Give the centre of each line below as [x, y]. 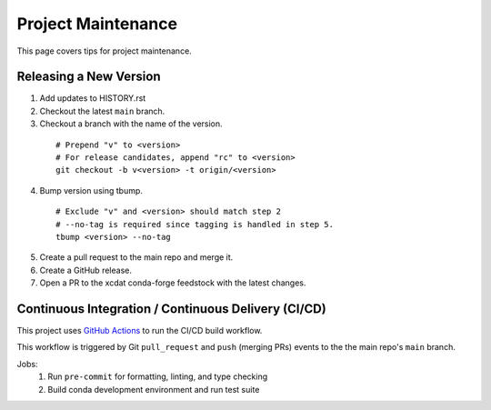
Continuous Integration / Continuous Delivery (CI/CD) [171, 309]
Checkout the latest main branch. [102, 111]
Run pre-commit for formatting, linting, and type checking [158, 376]
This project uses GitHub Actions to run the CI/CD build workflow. [140, 331]
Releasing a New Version [89, 77]
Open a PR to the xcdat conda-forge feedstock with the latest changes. [173, 283]
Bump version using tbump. [91, 190]
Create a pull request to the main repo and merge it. [136, 257]
